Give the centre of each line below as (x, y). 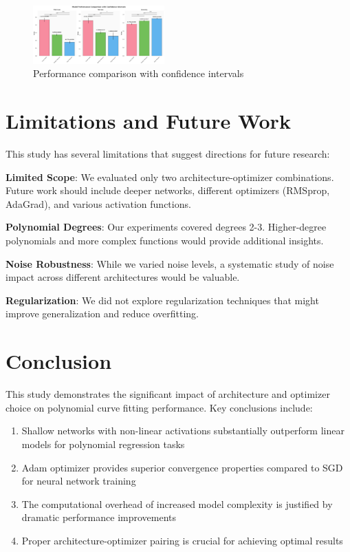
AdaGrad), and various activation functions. (98, 203)
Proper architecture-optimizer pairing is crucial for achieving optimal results (182, 540)
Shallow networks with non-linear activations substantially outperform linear (183, 431)
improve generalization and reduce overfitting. (102, 314)
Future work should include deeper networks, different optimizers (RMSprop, (168, 190)
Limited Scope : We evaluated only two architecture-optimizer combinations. (170, 177)
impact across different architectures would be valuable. (123, 277)
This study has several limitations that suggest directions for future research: (168, 154)
